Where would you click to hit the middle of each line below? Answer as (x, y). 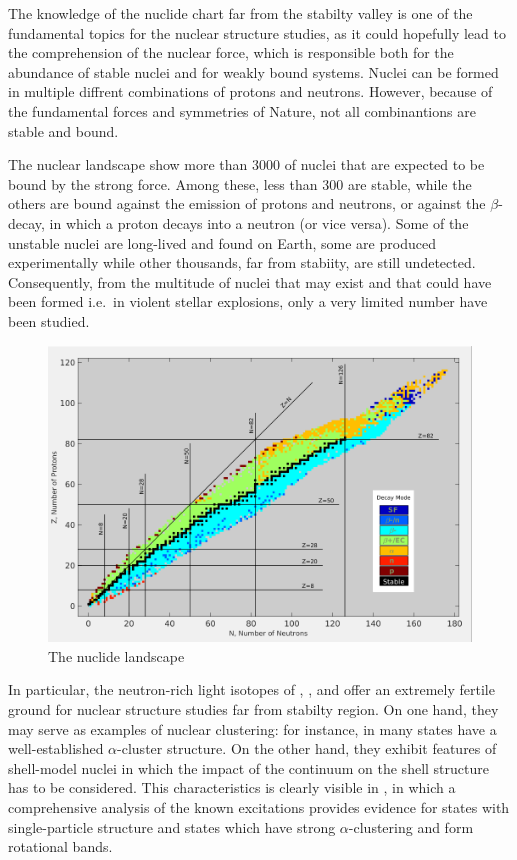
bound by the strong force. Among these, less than (163, 183)
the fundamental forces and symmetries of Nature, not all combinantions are (242, 110)
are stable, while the (409, 183)
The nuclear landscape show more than (128, 164)
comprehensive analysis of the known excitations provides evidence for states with (259, 807)
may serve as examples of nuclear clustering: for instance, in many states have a (252, 728)
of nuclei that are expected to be (384, 164)
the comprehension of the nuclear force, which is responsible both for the (231, 52)
